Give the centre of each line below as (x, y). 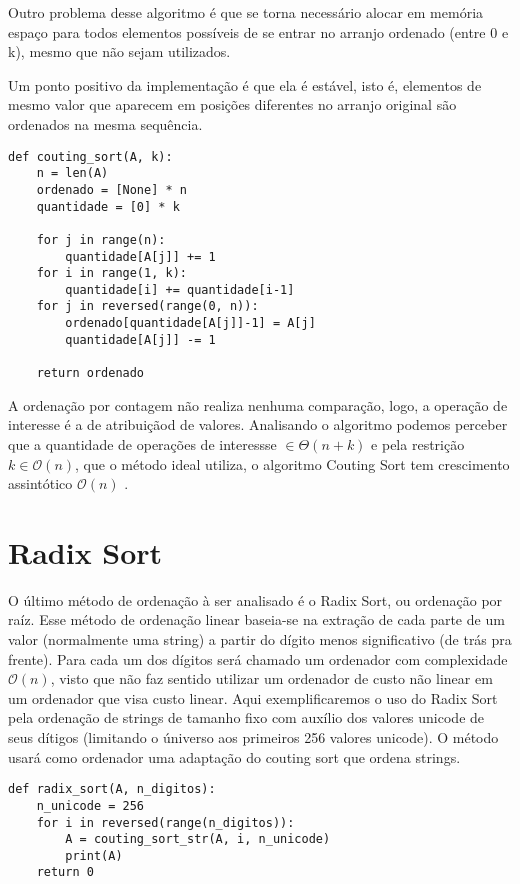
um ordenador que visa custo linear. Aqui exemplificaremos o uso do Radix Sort (253, 697)
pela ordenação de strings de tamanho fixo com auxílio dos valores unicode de (246, 717)
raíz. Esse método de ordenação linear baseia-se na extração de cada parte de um (256, 619)
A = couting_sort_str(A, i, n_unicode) (198, 839)
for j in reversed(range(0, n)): (147, 306)
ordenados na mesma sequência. (105, 123)
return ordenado (90, 373)
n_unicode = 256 (90, 805)
